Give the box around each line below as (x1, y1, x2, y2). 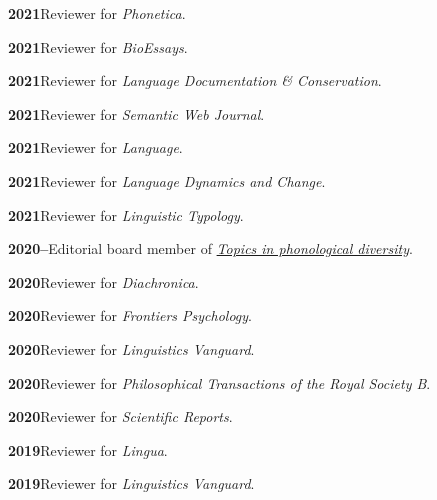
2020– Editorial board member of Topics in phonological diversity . (8, 238, 413, 259)
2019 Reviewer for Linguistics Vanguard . (8, 473, 255, 494)
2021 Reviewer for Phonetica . (8, 3, 186, 23)
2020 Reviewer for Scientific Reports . (8, 406, 233, 427)
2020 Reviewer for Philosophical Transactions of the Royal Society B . (8, 372, 431, 393)
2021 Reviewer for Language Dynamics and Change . (8, 170, 326, 191)
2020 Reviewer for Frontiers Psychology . (8, 305, 253, 326)
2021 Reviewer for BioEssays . (8, 36, 188, 57)
